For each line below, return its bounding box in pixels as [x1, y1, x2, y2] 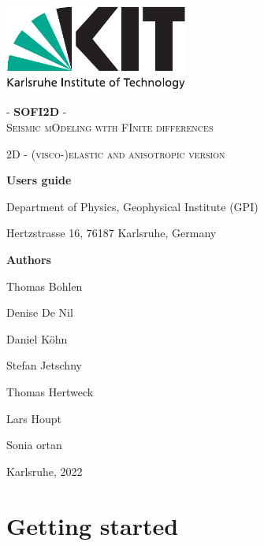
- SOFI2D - [6, 103, 67, 120]
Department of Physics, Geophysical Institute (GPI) [6, 198, 258, 214]
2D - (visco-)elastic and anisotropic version [6, 145, 225, 162]
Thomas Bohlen [6, 277, 83, 294]
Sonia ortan [6, 436, 62, 453]
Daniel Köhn [6, 330, 68, 347]
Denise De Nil [6, 304, 73, 321]
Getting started [6, 509, 179, 541]
